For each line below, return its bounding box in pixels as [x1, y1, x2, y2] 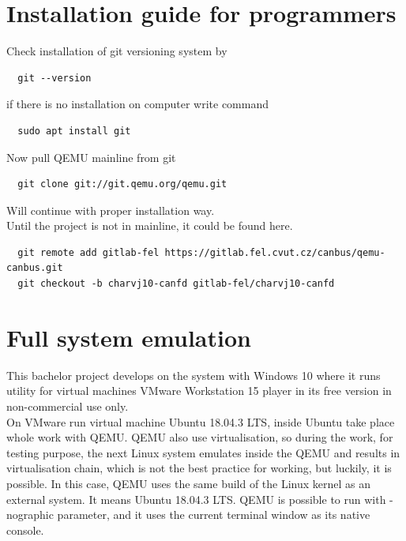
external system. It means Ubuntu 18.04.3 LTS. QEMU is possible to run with [6, 490, 386, 507]
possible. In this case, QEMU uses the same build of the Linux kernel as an [6, 475, 371, 491]
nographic [6, 506, 54, 523]
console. [6, 521, 44, 538]
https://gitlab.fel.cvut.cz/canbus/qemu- [164, 246, 385, 258]
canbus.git [6, 262, 63, 274]
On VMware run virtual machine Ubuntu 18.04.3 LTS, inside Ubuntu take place [6, 413, 395, 430]
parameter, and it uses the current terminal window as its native [57, 506, 370, 523]
